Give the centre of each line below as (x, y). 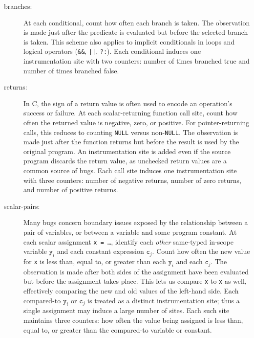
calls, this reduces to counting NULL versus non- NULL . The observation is (131, 132)
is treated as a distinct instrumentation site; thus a (164, 300)
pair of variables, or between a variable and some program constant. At (130, 232)
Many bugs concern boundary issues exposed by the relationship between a (136, 222)
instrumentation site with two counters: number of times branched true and (137, 61)
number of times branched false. (71, 70)
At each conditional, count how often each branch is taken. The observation (137, 22)
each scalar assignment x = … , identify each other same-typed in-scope (128, 241)
